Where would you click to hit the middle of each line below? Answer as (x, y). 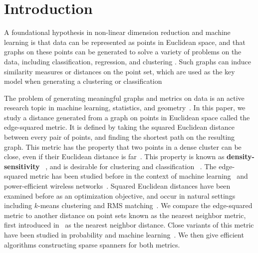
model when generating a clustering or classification (83, 81)
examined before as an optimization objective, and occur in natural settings (120, 195)
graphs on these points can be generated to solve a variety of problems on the (123, 52)
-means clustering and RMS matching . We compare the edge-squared (145, 205)
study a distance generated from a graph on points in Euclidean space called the (127, 117)
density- (241, 156)
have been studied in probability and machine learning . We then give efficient (124, 235)
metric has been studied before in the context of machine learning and (139, 176)
